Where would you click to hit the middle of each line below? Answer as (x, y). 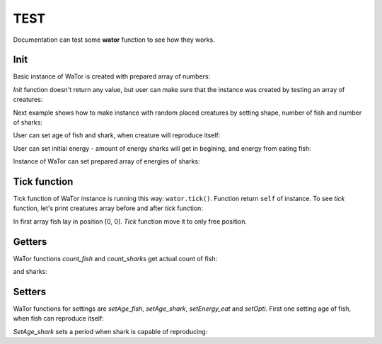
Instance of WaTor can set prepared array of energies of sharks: (107, 161)
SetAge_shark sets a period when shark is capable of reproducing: (110, 331)
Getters (30, 242)
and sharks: (30, 272)
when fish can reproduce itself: (58, 319)
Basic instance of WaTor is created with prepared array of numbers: (112, 76)
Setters (30, 291)
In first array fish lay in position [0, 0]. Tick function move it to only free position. (130, 221)
